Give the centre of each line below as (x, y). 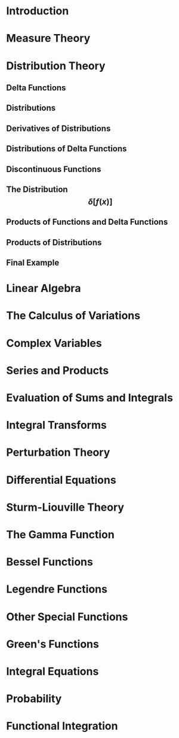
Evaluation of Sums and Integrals (89, 398)
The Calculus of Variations (73, 316)
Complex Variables (54, 343)
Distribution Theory (56, 65)
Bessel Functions (50, 562)
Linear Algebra (44, 289)
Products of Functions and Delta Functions (87, 222)
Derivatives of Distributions (58, 128)
